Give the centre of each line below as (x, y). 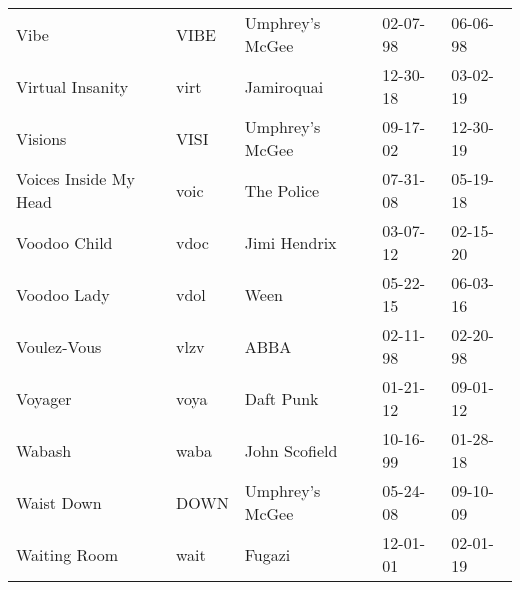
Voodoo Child (64, 242)
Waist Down (59, 502)
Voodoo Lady (63, 294)
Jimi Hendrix (290, 242)
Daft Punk (281, 398)
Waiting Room (67, 554)
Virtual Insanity (72, 86)
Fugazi (267, 554)
